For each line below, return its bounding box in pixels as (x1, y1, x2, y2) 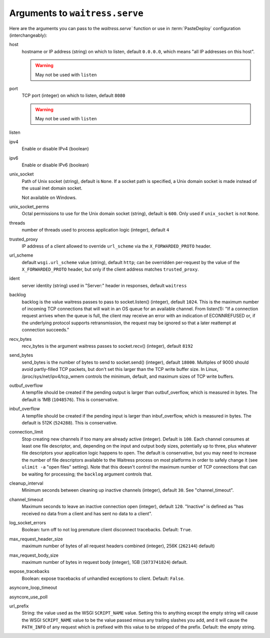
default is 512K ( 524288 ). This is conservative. (21, 419, 117, 426)
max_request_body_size (9, 552, 58, 558)
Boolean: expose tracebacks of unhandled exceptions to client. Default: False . (21, 575, 185, 581)
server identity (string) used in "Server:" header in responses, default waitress (21, 282, 187, 288)
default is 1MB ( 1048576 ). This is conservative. (21, 396, 119, 402)
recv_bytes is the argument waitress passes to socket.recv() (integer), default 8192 (21, 343, 193, 349)
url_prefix (9, 603, 29, 609)
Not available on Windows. (21, 194, 77, 200)
